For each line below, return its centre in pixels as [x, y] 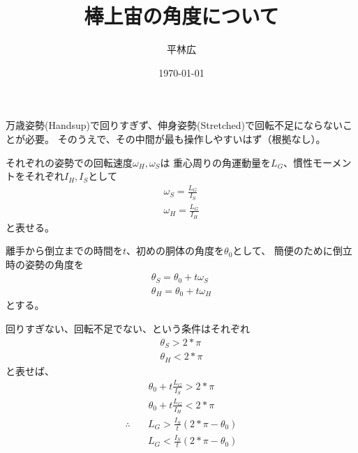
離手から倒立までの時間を [64, 251]
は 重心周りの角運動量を [216, 162]
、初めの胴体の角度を [176, 251]
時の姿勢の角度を [45, 264]
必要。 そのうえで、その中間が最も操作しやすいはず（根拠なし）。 [175, 138]
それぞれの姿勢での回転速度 [69, 162]
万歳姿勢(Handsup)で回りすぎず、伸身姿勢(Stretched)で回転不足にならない [174, 125]
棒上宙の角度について [181, 16]
